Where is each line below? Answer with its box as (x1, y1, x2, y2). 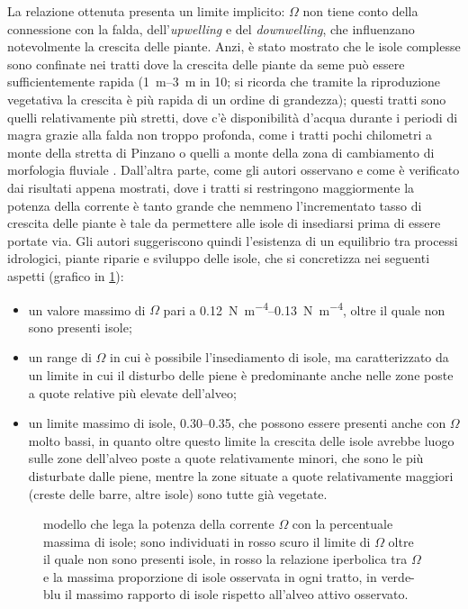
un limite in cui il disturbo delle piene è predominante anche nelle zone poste (28, 365, 454, 384)
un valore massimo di (28, 300, 146, 319)
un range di (28, 348, 92, 367)
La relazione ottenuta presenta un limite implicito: (7, 2, 285, 20)
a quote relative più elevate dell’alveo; (28, 383, 237, 402)
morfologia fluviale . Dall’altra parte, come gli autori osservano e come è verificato (7, 160, 460, 179)
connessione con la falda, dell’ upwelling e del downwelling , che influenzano (7, 19, 415, 38)
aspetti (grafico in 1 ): (7, 266, 124, 285)
